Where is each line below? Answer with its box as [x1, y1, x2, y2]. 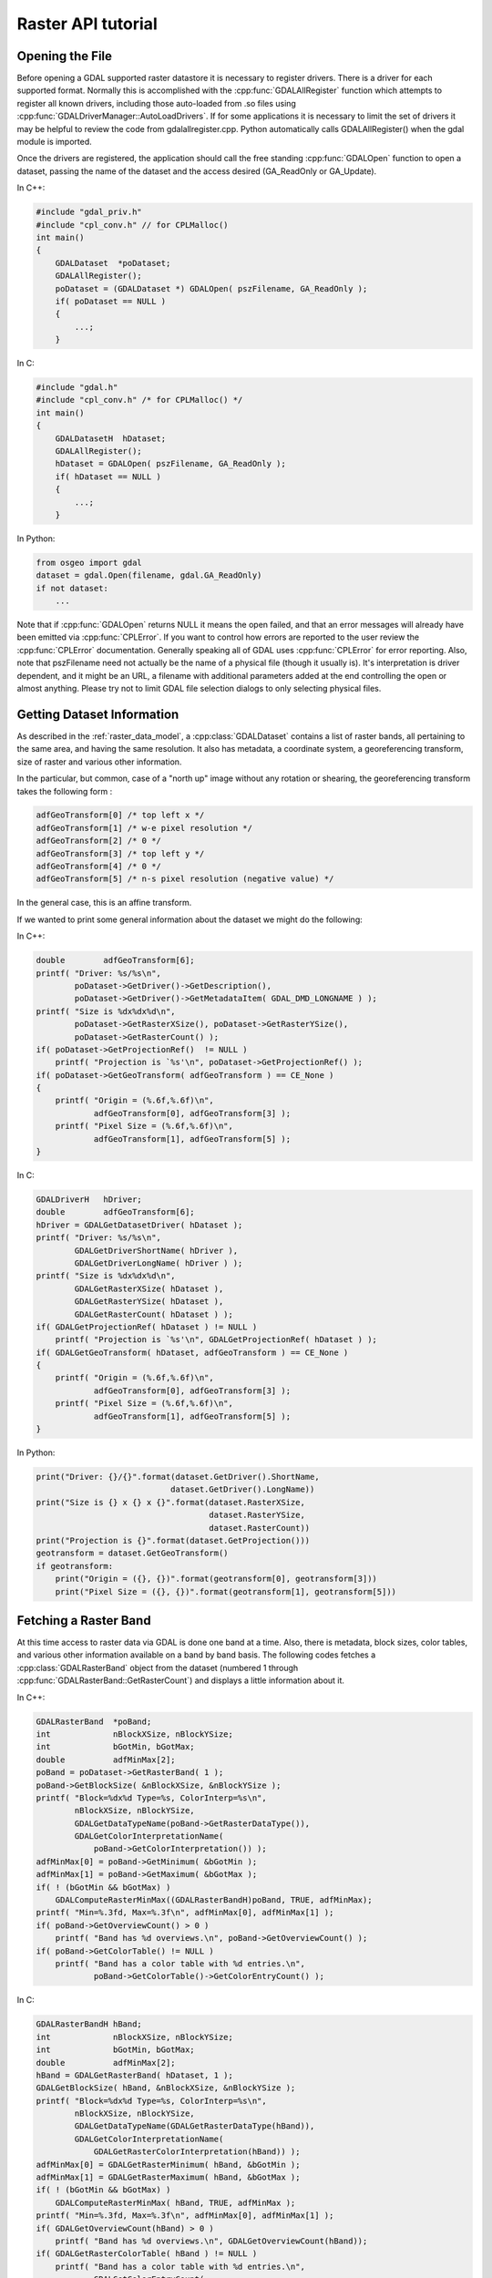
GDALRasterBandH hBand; [36, 2019, 143, 2029]
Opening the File [16, 48, 113, 64]
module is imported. [16, 137, 93, 148]
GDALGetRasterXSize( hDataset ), [74, 1283, 224, 1294]
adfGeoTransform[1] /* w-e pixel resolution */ [36, 823, 252, 833]
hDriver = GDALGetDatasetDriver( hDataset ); [36, 1219, 243, 1230]
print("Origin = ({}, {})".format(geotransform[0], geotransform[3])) [55, 1574, 378, 1585]
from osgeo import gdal [36, 557, 143, 568]
